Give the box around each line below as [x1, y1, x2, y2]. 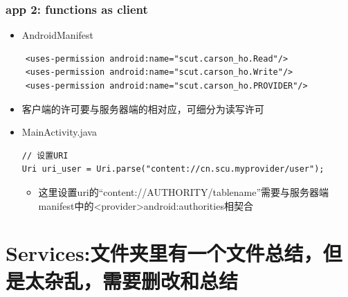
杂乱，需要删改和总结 [44, 266, 239, 294]
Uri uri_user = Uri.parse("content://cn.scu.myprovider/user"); [21, 164, 324, 174]
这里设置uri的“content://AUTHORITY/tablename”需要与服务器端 [38, 184, 329, 199]
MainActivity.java [21, 125, 97, 139]
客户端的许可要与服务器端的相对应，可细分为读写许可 [21, 101, 264, 116]
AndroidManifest [21, 28, 94, 42]
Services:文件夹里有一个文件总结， [6, 239, 323, 267]
